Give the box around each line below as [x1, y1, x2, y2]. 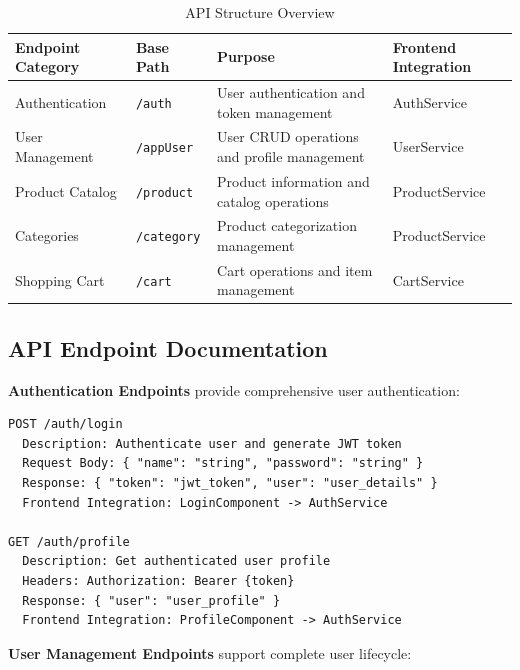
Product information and [217, 170, 370, 191]
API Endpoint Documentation [8, 332, 328, 363]
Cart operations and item [217, 259, 373, 280]
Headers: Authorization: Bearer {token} [22, 574, 295, 589]
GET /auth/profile [8, 534, 130, 549]
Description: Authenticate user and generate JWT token [22, 436, 402, 451]
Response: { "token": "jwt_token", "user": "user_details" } [22, 476, 438, 491]
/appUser [135, 141, 194, 156]
